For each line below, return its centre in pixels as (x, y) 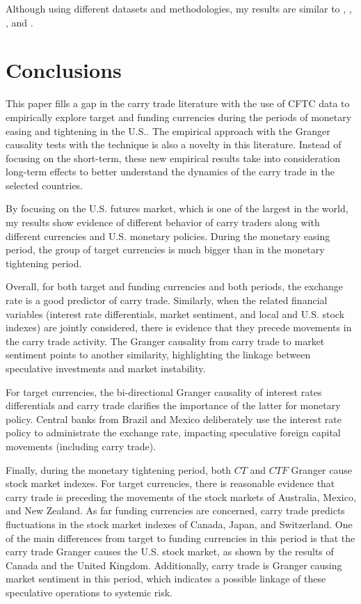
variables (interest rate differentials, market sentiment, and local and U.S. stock (175, 313)
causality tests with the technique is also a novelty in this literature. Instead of (174, 144)
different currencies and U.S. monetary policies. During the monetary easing (168, 236)
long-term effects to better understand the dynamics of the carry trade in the (170, 172)
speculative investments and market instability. (106, 368)
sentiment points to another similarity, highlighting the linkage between (158, 355)
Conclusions (64, 70)
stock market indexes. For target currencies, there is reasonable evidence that (170, 483)
